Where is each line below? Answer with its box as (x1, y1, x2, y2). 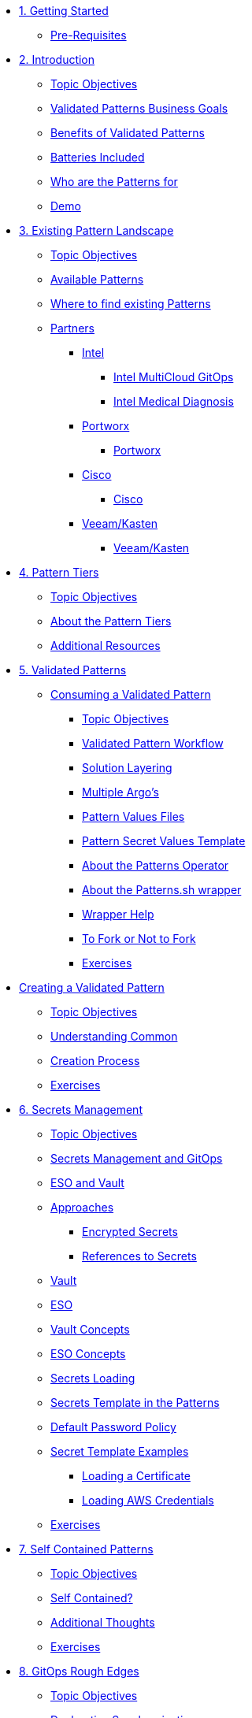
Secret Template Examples (50, 1445, 189, 1458)
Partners (50, 321, 94, 335)
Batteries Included (50, 150, 145, 164)
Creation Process (50, 1054, 140, 1067)
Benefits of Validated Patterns (50, 126, 205, 139)
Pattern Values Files (82, 810, 185, 823)
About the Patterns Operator (82, 859, 229, 872)
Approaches (50, 1200, 114, 1214)
